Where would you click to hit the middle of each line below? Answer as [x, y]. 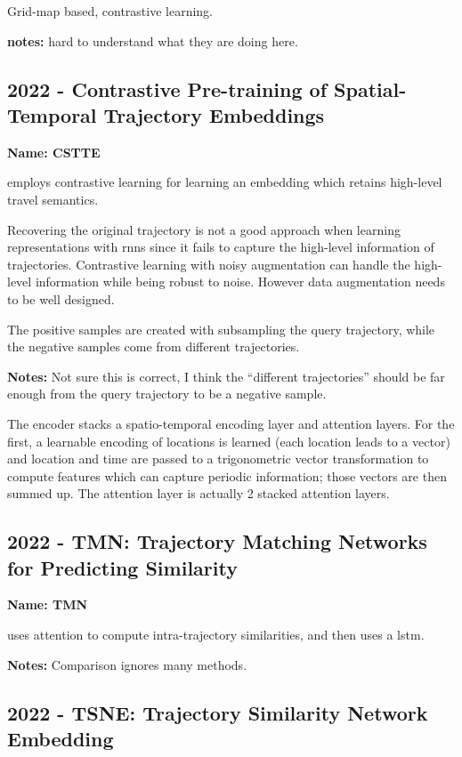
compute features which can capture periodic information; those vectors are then [227, 475]
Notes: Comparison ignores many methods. [127, 664]
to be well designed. [61, 298]
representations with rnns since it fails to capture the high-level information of [221, 247]
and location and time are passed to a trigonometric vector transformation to [218, 459]
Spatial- [370, 89]
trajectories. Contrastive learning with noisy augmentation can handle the [209, 264]
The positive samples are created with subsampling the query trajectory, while [221, 329]
